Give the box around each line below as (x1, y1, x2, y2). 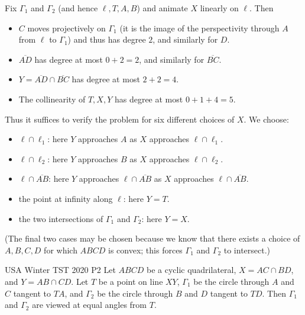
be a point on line (98, 275, 163, 287)
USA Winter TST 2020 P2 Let (5, 263, 116, 276)
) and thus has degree (67, 33, 146, 46)
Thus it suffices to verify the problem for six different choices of (5, 112, 235, 125)
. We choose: (244, 112, 289, 125)
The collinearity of (18, 92, 86, 105)
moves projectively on (27, 21, 106, 34)
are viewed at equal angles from (32, 298, 147, 311)
